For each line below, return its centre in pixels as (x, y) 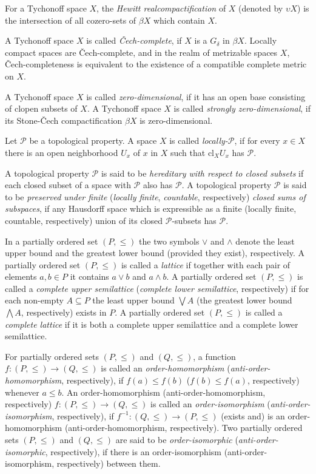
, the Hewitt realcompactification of (161, 8)
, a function (214, 356)
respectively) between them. (109, 463)
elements (21, 276)
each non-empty (34, 300)
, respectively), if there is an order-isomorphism (133, 451)
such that (188, 152)
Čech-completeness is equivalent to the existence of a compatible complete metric (156, 64)
